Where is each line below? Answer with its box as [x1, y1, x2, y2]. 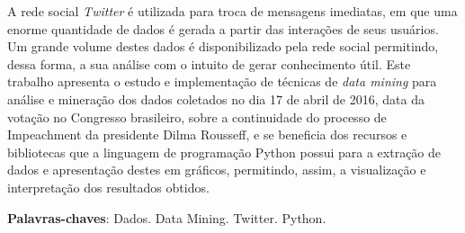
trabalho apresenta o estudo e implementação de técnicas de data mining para [7, 72, 437, 91]
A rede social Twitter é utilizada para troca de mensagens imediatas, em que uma [7, 2, 458, 20]
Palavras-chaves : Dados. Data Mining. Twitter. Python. [7, 208, 326, 227]
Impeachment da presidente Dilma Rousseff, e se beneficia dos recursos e [7, 125, 407, 144]
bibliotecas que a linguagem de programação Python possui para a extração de [7, 142, 442, 161]
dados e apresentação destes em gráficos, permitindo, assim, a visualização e [7, 160, 426, 179]
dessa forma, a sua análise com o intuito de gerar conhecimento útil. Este [7, 54, 411, 73]
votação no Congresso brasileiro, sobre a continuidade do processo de [7, 107, 387, 126]
